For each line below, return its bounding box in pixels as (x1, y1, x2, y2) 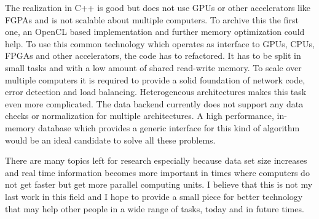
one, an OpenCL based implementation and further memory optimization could (5, 25, 305, 38)
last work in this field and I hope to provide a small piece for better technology (5, 190, 303, 202)
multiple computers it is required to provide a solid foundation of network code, (5, 73, 305, 86)
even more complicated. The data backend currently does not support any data (5, 97, 304, 110)
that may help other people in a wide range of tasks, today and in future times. (5, 202, 304, 215)
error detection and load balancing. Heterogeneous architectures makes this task (5, 85, 307, 98)
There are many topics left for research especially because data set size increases (5, 154, 307, 167)
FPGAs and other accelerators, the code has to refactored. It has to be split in (5, 49, 301, 62)
